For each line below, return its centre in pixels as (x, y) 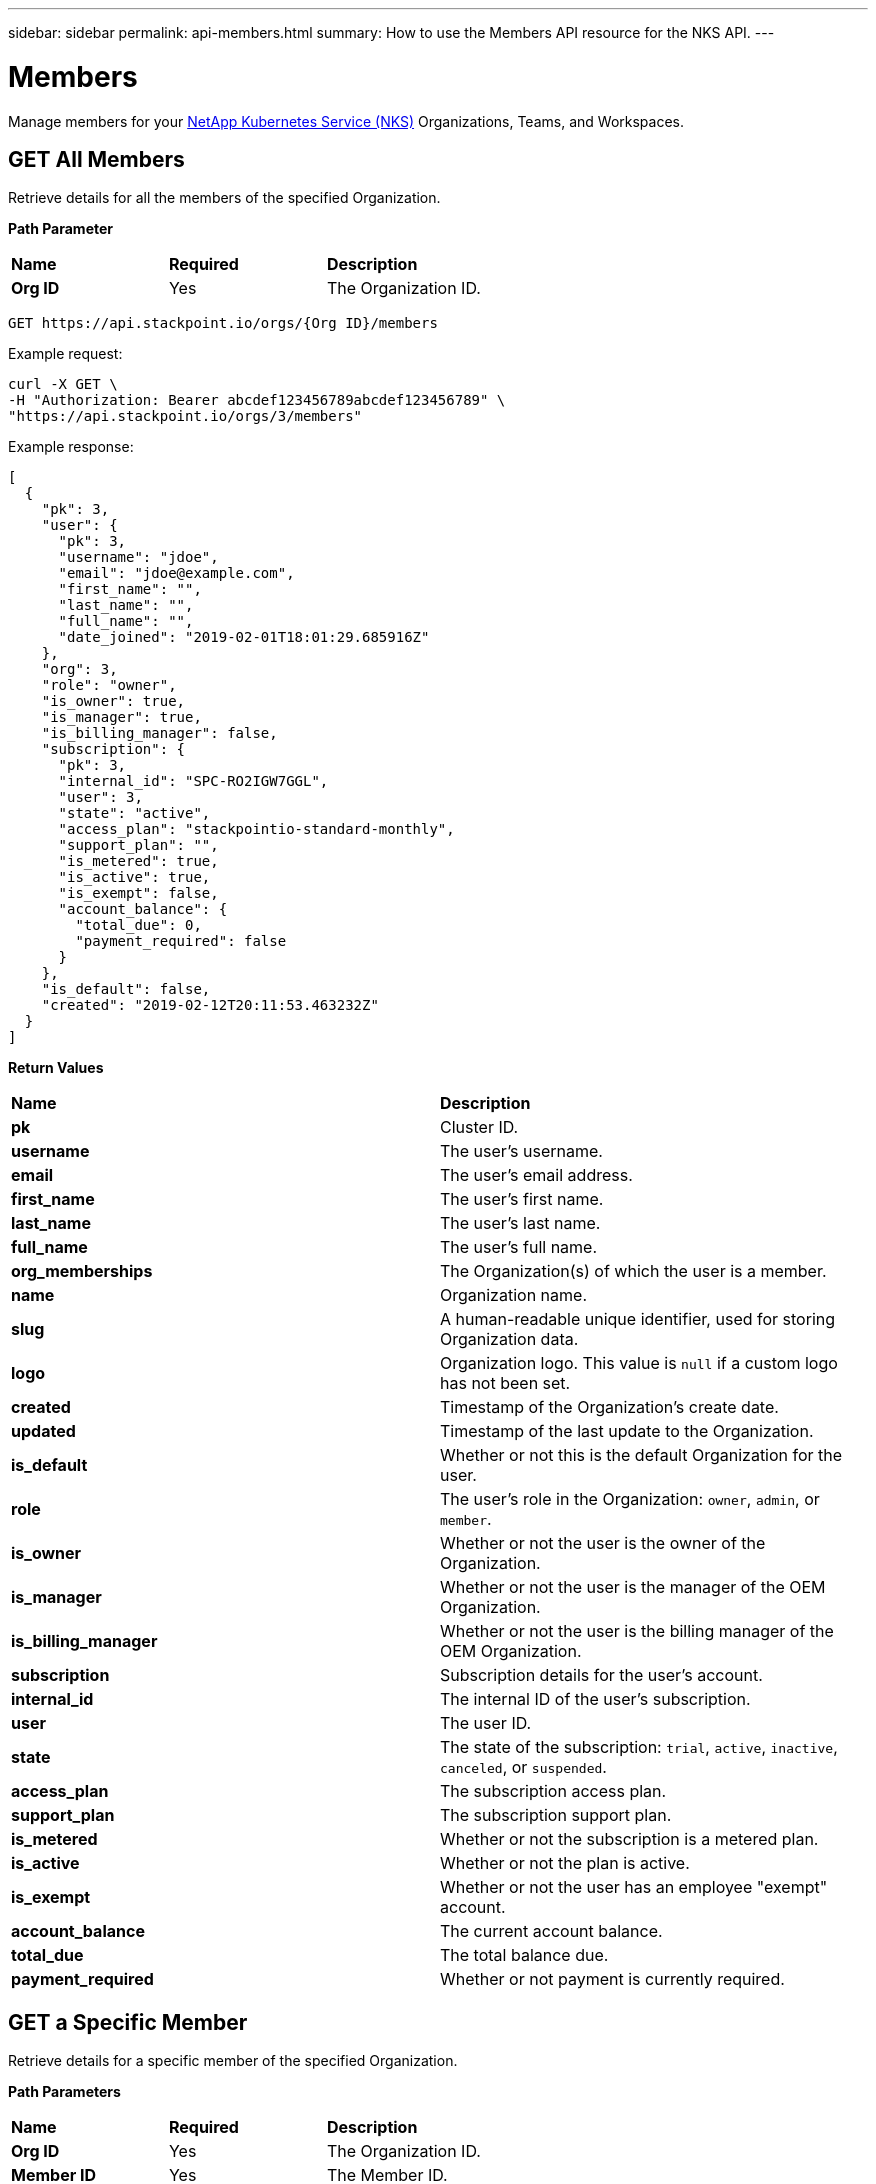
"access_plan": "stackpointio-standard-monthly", (256, 829)
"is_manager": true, (121, 717)
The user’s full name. (519, 1247)
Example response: (71, 447)
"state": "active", (134, 813)
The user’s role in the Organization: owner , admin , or (630, 1499)
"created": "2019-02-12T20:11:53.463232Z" (210, 1005)
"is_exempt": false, (138, 893)
